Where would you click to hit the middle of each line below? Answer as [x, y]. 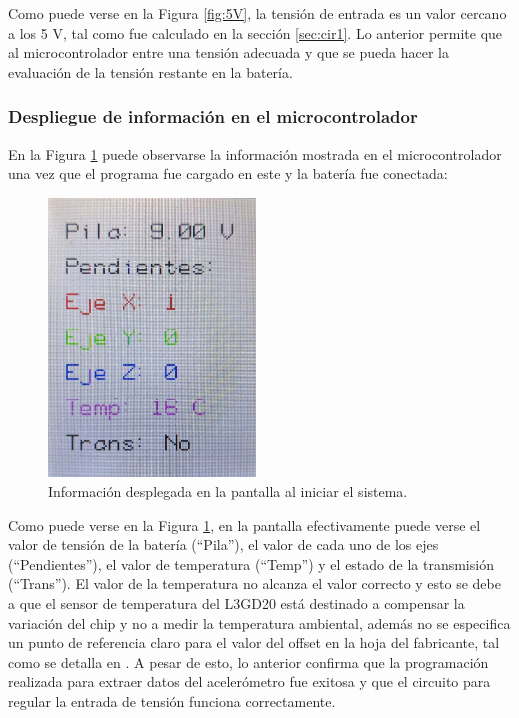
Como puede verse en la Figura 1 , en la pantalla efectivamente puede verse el [244, 524]
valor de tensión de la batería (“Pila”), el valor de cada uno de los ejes [223, 544]
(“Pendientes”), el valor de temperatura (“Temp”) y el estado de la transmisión [251, 563]
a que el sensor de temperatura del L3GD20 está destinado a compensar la [236, 603]
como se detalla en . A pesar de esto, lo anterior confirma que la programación [248, 661]
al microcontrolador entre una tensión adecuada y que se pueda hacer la [228, 52]
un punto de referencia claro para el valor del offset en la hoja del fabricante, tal [254, 642]
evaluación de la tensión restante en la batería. [150, 71]
